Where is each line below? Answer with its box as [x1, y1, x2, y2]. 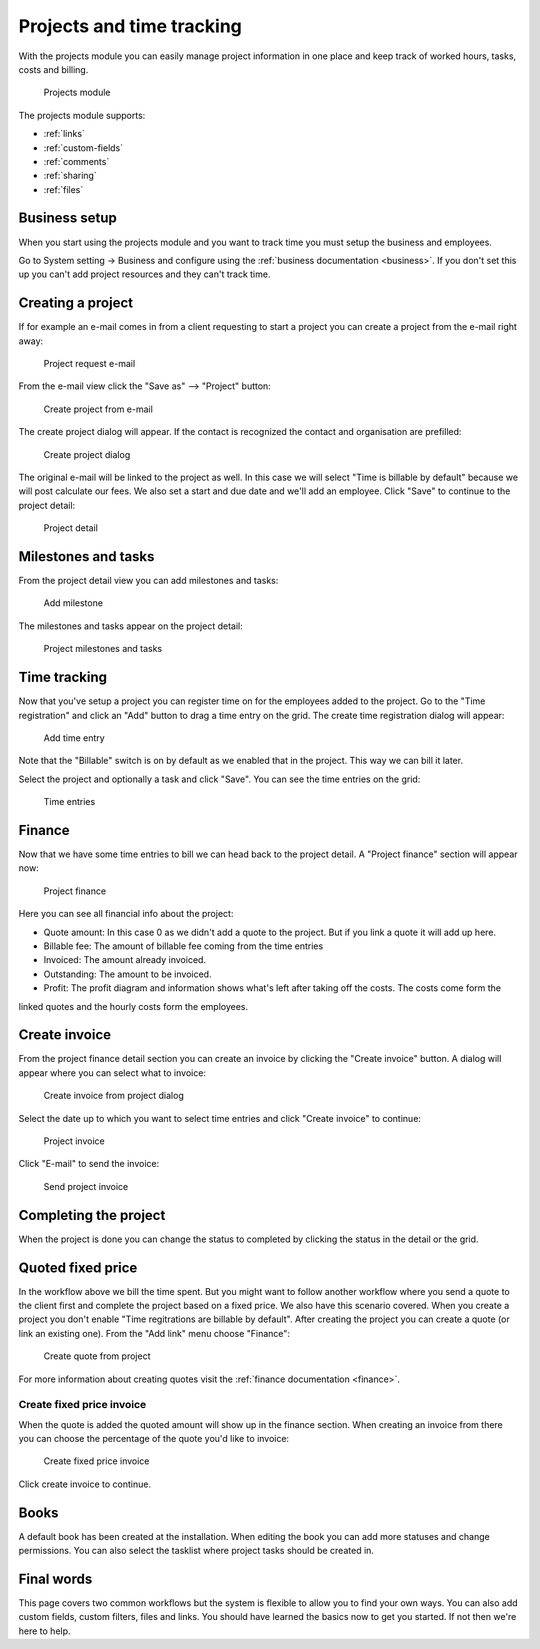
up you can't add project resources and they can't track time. [18, 268, 271, 280]
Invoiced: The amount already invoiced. [43, 954, 207, 966]
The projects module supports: [18, 109, 146, 121]
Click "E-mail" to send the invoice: [18, 1158, 160, 1170]
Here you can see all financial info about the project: [18, 908, 234, 920]
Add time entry [43, 731, 105, 744]
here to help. [18, 1625, 71, 1637]
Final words [18, 1570, 93, 1587]
